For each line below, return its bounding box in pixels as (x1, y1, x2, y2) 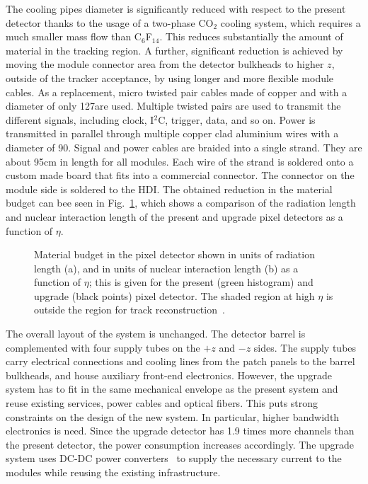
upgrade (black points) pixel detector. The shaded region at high (34, 288, 315, 303)
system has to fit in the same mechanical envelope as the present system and (6, 381, 338, 396)
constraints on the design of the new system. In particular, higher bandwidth (6, 409, 340, 424)
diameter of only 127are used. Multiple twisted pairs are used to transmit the (6, 98, 341, 113)
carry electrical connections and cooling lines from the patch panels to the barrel (6, 354, 355, 369)
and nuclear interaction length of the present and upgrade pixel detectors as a (6, 209, 343, 224)
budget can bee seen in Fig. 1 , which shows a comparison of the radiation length (6, 195, 356, 210)
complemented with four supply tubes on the (6, 340, 200, 355)
